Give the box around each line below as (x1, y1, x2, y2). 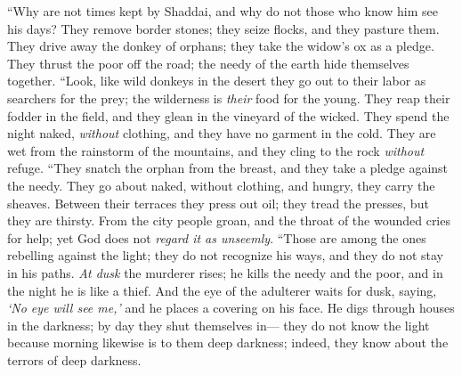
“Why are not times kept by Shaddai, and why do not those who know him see (7, 2, 439, 20)
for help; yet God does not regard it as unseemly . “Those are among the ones (7, 228, 426, 247)
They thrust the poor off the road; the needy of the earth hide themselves (7, 53, 409, 72)
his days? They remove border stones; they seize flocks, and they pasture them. (7, 19, 440, 37)
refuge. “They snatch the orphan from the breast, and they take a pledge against (7, 159, 449, 177)
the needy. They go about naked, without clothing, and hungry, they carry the (7, 175, 435, 194)
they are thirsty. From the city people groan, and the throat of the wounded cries (7, 211, 450, 230)
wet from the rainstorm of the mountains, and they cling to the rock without (7, 141, 425, 159)
